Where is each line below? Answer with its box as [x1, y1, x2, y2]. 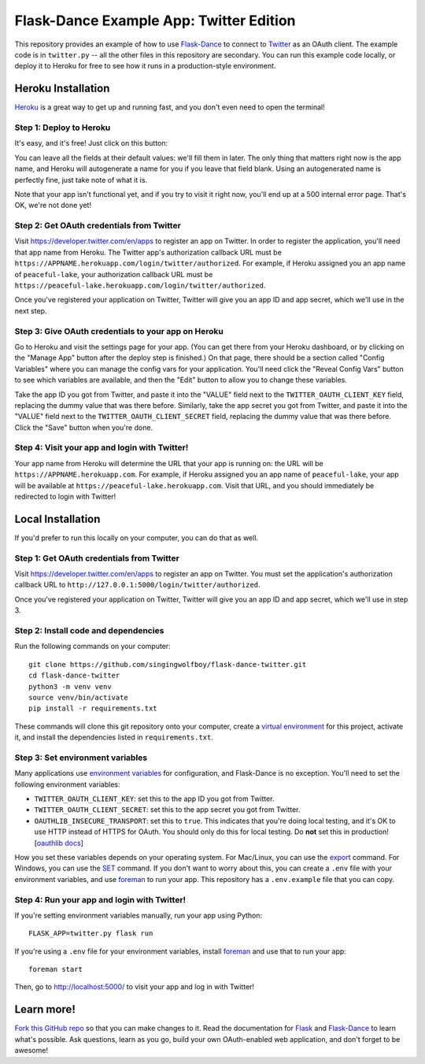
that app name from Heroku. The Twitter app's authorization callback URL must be [14, 247, 283, 257]
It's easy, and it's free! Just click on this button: [14, 139, 168, 148]
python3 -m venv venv [28, 682, 112, 691]
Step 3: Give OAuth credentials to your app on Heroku [14, 325, 224, 336]
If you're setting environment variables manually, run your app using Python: [14, 910, 263, 920]
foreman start [28, 965, 83, 974]
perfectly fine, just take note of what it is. [14, 175, 148, 184]
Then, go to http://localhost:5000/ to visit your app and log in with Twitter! [14, 982, 255, 992]
